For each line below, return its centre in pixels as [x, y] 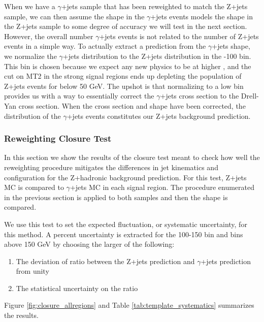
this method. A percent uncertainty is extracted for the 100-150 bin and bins [124, 234]
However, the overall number [49, 36]
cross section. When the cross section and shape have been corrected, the [132, 105]
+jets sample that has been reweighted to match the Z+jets [154, 6]
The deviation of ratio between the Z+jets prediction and [105, 261]
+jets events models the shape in [202, 16]
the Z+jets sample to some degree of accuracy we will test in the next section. [126, 26]
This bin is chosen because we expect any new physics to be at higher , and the [128, 66]
